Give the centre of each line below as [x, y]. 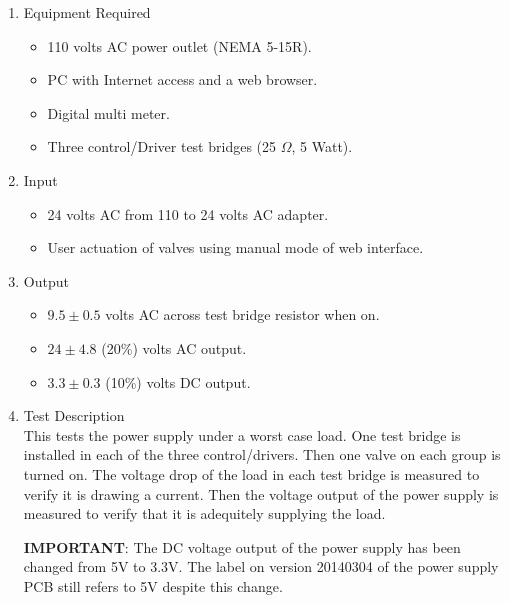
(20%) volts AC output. [174, 347]
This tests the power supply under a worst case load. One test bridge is [242, 434]
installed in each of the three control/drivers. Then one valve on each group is [262, 454]
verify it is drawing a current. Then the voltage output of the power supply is [261, 493]
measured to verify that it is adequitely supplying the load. [204, 513]
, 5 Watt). [322, 146]
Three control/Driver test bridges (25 [162, 146]
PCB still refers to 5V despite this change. [153, 585]
